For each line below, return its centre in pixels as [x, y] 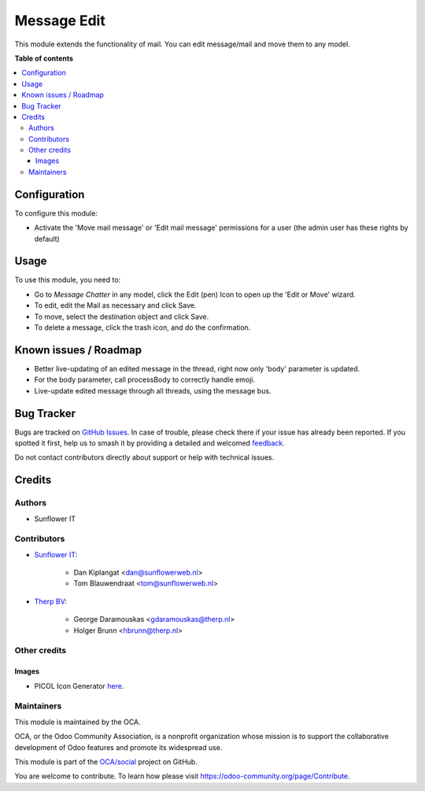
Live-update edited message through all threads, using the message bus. [153, 390]
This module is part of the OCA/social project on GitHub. [106, 761]
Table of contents [44, 58]
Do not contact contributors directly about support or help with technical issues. [144, 457]
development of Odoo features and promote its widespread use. [118, 747]
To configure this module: [56, 213]
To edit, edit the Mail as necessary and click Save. [115, 305]
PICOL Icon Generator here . [79, 686]
